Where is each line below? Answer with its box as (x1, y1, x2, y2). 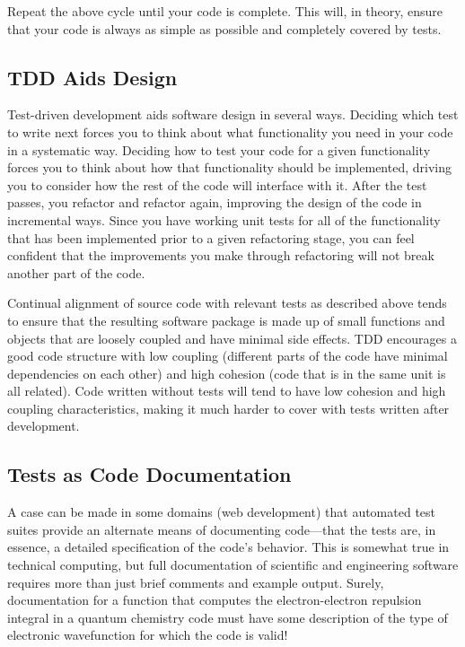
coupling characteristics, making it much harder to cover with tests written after (7, 398, 450, 417)
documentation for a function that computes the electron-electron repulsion (7, 590, 422, 609)
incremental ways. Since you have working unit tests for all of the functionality (7, 210, 441, 229)
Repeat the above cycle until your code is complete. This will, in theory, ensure (7, 2, 443, 20)
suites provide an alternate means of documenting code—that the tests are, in (7, 520, 436, 538)
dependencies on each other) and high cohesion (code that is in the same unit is (7, 363, 446, 382)
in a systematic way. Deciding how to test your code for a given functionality (7, 140, 431, 159)
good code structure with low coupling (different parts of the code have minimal (7, 346, 448, 365)
